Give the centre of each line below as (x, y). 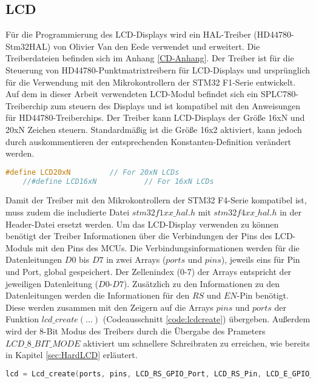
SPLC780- (280, 94)
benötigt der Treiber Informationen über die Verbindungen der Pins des (139, 236)
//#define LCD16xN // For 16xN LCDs (118, 181)
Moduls (19, 247)
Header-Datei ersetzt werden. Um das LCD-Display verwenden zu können (142, 224)
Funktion (22, 319)
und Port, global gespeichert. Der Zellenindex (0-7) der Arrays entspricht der (149, 272)
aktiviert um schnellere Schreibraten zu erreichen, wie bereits (197, 343)
